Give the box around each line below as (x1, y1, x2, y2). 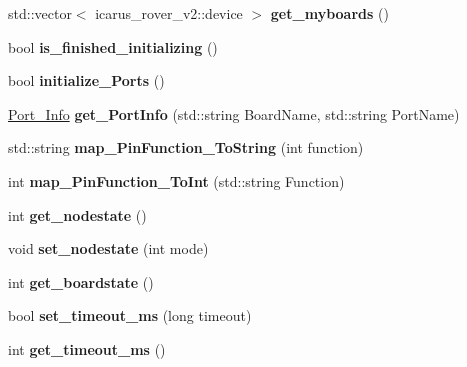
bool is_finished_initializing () (8, 36, 218, 57)
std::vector (8, 3, 72, 23)
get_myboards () (270, 3, 389, 23)
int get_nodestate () (8, 204, 147, 225)
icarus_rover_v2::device (95, 3, 243, 23)
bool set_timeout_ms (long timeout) (8, 305, 252, 326)
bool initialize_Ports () (8, 70, 165, 91)
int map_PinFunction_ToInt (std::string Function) (8, 170, 345, 191)
